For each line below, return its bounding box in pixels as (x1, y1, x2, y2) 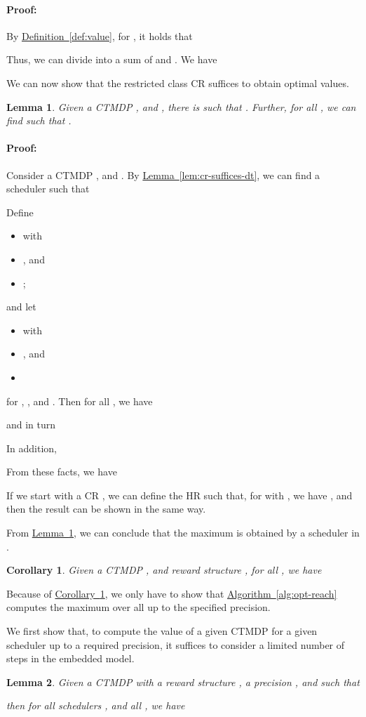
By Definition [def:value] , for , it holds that (6, 28, 193, 43)
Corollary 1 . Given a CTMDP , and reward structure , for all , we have (6, 563, 322, 577)
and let (6, 299, 36, 314)
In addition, (6, 440, 57, 455)
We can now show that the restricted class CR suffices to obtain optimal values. (6, 75, 349, 90)
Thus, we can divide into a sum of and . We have (6, 52, 217, 67)
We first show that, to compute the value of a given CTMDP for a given (6, 624, 318, 638)
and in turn (6, 417, 56, 432)
